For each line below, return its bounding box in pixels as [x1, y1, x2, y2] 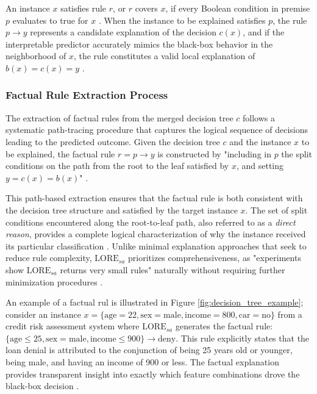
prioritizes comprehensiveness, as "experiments [128, 251, 301, 264]
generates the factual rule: [175, 320, 273, 332]
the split [281, 147, 313, 160]
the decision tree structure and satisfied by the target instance [5, 203, 238, 216]
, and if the [243, 26, 285, 38]
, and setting [236, 159, 284, 172]
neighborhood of [5, 49, 66, 62]
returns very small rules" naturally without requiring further [60, 263, 285, 276]
